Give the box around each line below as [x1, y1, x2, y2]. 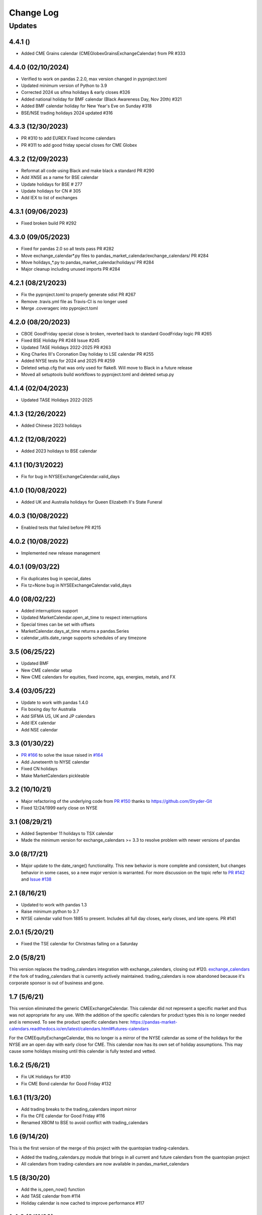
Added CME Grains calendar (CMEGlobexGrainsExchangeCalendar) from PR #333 [21, 50, 186, 56]
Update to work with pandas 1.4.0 [21, 699, 88, 705]
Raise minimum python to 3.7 [21, 909, 80, 915]
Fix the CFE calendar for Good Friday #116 [21, 1113, 105, 1119]
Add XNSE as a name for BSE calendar [21, 174, 99, 180]
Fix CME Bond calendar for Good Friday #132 [21, 1080, 112, 1086]
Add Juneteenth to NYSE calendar [21, 759, 90, 765]
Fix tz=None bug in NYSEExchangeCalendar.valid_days [21, 582, 132, 588]
